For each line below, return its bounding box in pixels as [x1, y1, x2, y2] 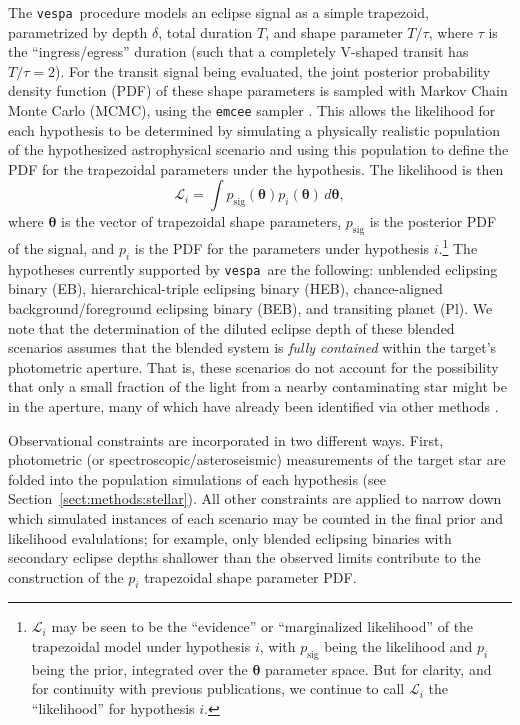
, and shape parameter [265, 21, 403, 42]
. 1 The [438, 235, 478, 258]
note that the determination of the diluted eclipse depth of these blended [8, 317, 455, 338]
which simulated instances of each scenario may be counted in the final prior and [8, 507, 504, 528]
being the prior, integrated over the [31, 658, 248, 679]
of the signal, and [8, 237, 115, 258]
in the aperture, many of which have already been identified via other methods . [8, 395, 499, 416]
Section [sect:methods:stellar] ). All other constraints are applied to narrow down [8, 488, 502, 509]
